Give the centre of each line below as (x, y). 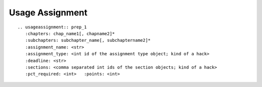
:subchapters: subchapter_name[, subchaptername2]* (88, 40)
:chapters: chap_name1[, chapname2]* (70, 33)
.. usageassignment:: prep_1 (52, 27)
